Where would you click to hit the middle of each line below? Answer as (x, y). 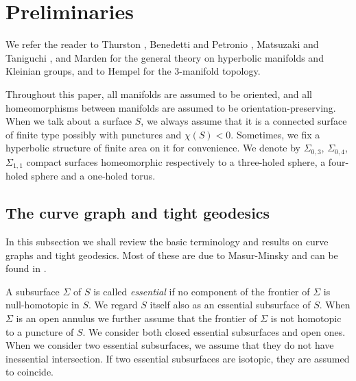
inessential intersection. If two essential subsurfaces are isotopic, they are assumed (178, 358)
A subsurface (33, 291)
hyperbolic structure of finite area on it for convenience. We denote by (153, 148)
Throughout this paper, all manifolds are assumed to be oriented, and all (159, 94)
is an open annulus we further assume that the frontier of (137, 318)
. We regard (113, 305)
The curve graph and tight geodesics (138, 213)
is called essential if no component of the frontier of (202, 291)
